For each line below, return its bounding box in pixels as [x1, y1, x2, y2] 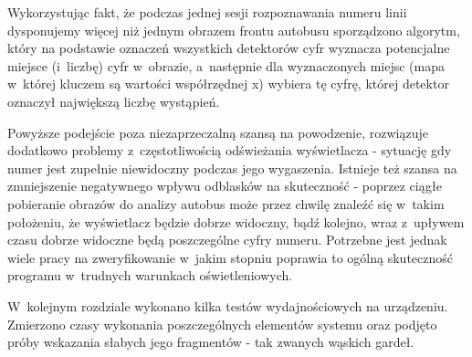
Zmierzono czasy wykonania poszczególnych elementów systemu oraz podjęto [7, 314, 437, 333]
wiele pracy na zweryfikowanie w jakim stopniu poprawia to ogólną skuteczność [7, 247, 453, 267]
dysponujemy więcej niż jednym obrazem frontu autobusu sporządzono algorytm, [7, 20, 460, 39]
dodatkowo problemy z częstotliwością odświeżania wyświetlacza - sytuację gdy [7, 141, 452, 160]
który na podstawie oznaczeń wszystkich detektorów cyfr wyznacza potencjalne [7, 38, 450, 58]
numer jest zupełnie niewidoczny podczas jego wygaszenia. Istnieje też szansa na [7, 158, 457, 177]
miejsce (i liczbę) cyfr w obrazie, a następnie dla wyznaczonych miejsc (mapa [7, 56, 445, 75]
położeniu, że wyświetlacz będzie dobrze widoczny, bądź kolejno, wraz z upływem [7, 212, 465, 231]
